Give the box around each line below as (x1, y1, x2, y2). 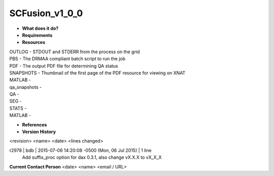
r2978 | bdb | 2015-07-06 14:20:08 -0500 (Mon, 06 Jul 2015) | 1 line (9, 147, 152, 153)
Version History (22, 129, 56, 135)
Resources (22, 39, 46, 46)
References (22, 121, 47, 127)
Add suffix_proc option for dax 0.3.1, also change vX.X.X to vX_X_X (22, 154, 162, 160)
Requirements (22, 32, 53, 38)
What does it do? (22, 25, 59, 31)
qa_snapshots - (9, 84, 42, 90)
